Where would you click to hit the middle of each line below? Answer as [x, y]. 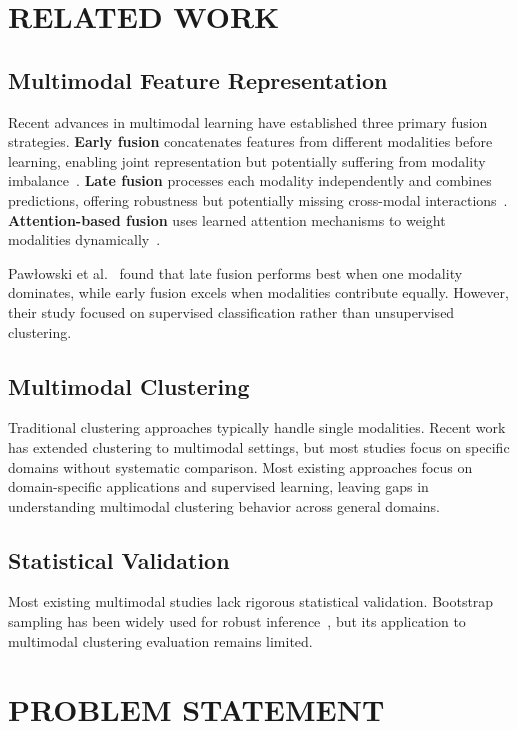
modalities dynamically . [84, 239]
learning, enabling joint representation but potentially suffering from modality [247, 160]
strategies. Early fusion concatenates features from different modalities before [250, 141]
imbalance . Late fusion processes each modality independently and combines [250, 180]
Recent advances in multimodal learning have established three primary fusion [248, 121]
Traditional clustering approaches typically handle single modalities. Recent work [257, 427]
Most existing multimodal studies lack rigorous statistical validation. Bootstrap [251, 601]
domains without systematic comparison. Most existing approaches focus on [240, 466]
